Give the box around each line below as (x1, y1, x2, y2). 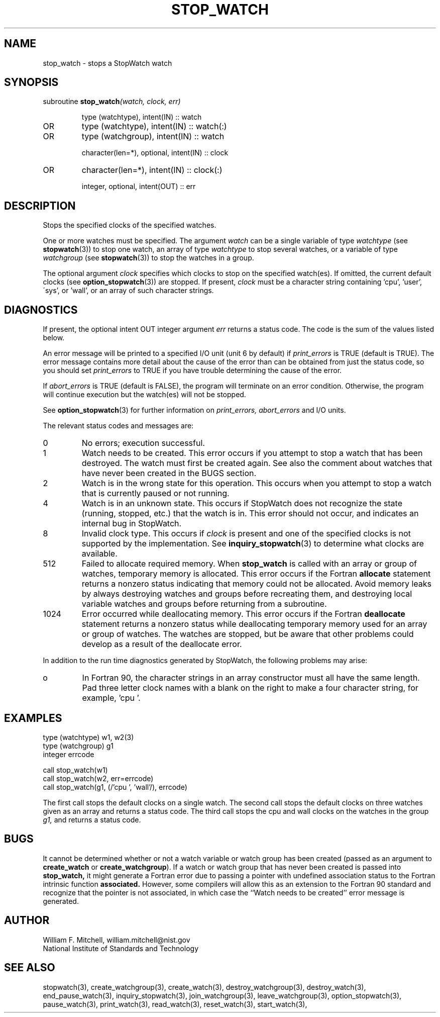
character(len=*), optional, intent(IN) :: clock (81, 148, 229, 157)
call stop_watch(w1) (43, 765, 108, 774)
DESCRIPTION (4, 199, 76, 212)
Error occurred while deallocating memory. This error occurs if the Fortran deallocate (81, 609, 405, 619)
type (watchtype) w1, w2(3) (43, 732, 134, 742)
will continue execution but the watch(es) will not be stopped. (43, 390, 246, 399)
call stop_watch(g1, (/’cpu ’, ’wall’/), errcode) (43, 782, 187, 791)
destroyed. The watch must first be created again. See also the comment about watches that (81, 458, 432, 469)
